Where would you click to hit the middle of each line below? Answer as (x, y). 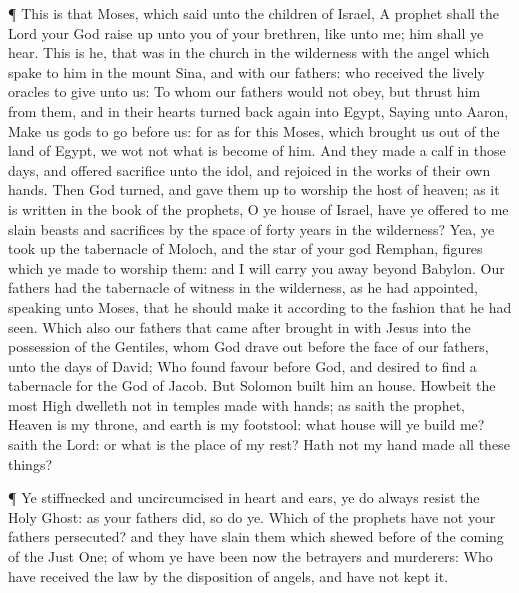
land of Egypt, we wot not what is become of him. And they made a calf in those (257, 150)
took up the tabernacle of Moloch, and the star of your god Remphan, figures (245, 248)
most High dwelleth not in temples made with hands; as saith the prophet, (236, 404)
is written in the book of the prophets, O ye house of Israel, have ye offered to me (258, 208)
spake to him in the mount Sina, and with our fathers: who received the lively (246, 71)
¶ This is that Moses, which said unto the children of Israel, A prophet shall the (254, 13)
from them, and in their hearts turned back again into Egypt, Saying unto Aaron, (258, 110)
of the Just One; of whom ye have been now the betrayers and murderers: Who (250, 556)
